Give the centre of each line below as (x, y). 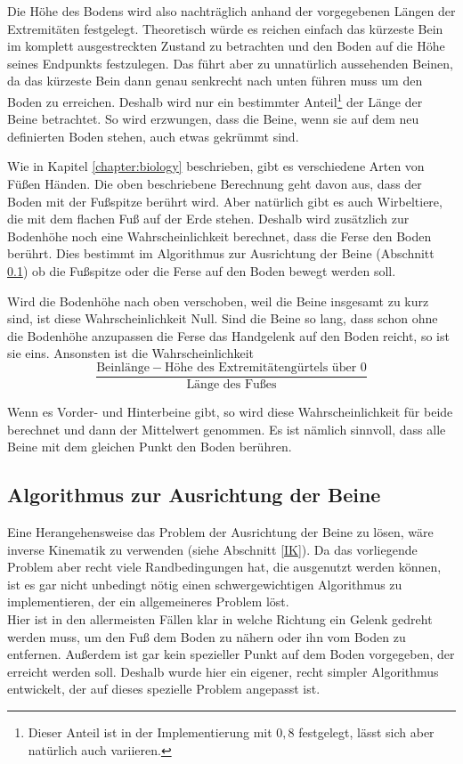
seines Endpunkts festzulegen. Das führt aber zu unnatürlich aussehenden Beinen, (231, 63)
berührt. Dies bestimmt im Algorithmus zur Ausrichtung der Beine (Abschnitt (221, 253)
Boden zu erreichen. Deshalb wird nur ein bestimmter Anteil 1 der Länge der (215, 100)
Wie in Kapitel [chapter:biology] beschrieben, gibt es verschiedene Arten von (216, 166)
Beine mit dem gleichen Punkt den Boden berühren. (150, 447)
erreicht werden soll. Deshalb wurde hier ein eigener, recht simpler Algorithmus (223, 671)
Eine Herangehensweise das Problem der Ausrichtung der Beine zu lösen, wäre (220, 531)
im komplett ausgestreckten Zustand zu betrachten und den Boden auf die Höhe (226, 46)
